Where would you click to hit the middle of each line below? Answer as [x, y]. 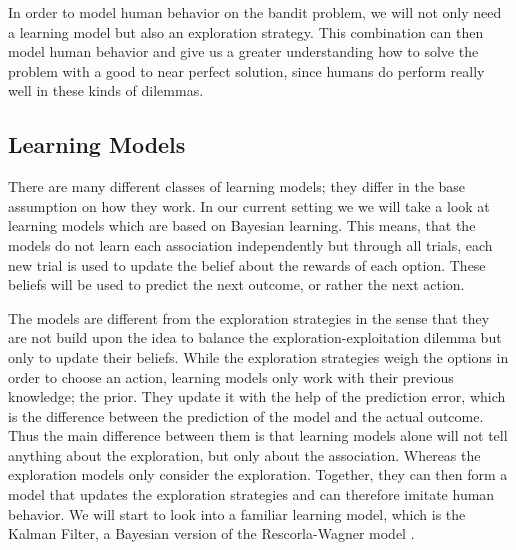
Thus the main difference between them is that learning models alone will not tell [258, 435]
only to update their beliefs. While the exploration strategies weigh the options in [258, 356]
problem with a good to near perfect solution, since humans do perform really [246, 70]
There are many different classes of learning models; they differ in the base [237, 186]
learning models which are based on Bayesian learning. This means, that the [242, 225]
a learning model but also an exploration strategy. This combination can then [246, 31]
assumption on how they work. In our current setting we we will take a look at [249, 205]
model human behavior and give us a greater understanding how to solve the [243, 51]
